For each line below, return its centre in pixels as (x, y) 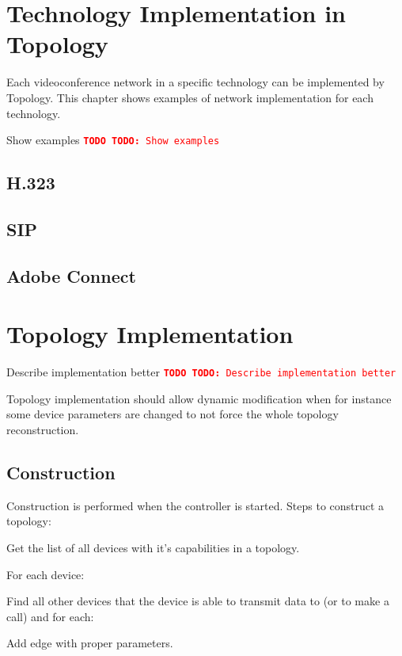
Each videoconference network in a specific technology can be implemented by (195, 82)
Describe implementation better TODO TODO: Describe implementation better (201, 372)
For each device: (46, 574)
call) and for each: (50, 616)
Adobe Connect (71, 275)
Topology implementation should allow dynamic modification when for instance (199, 398)
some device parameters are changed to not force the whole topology (173, 414)
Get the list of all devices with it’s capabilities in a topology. (153, 548)
